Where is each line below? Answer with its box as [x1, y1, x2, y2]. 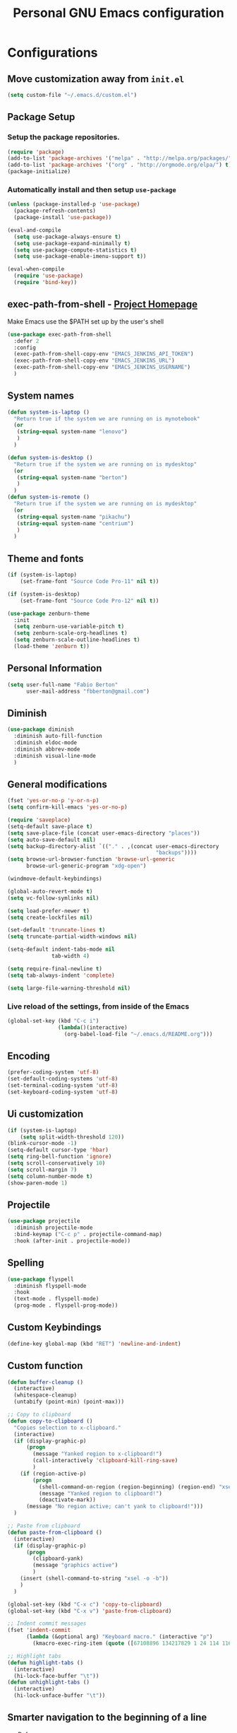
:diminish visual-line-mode [13, 752, 97, 759]
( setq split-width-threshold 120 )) [20, 1133, 125, 1141]
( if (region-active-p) [20, 1470, 87, 1477]
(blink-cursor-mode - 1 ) [7, 1140, 78, 1147]
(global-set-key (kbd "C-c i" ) [7, 1017, 99, 1024]
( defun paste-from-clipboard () [7, 1529, 102, 1536]
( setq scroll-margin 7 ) [7, 1166, 78, 1173]
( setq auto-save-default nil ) [7, 836, 97, 843]
